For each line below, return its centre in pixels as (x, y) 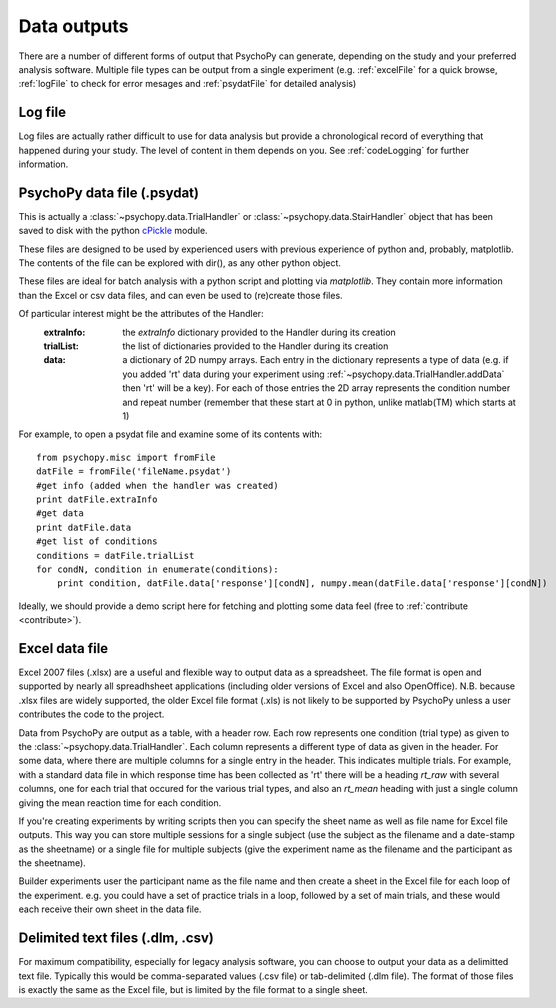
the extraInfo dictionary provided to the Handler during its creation (259, 332)
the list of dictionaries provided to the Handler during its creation (255, 346)
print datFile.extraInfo (97, 499)
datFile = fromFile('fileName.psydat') (134, 471)
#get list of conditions (97, 541)
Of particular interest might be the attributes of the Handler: (141, 314)
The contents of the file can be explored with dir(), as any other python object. (180, 263)
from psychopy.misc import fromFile (126, 457)
